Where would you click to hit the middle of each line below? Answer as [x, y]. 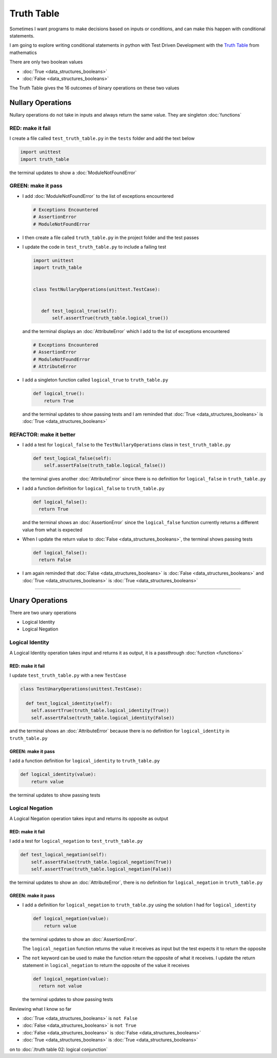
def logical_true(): [59, 394]
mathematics [23, 52]
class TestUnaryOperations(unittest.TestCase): [81, 689]
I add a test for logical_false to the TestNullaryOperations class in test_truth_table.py [126, 445]
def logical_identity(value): [58, 774]
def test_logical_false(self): [73, 458]
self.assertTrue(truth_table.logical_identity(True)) [100, 711]
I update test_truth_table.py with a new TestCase [68, 675]
